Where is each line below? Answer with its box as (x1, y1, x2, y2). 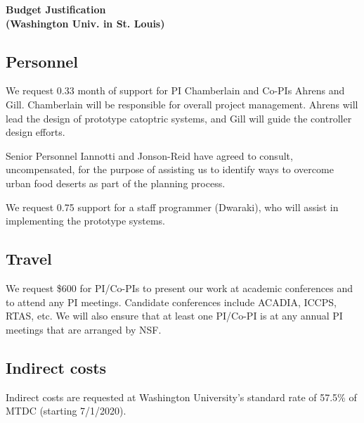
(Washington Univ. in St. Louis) (6, 15, 165, 30)
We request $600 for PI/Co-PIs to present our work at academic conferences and (6, 280, 353, 295)
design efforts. (6, 125, 65, 139)
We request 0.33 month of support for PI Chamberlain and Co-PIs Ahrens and (6, 83, 345, 98)
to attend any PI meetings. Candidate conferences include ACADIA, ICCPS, (6, 294, 337, 309)
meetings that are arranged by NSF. (6, 322, 162, 336)
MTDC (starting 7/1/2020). (6, 403, 126, 418)
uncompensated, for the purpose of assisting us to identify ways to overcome (6, 162, 334, 177)
